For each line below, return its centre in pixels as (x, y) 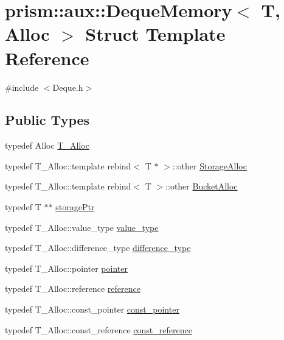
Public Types (47, 120)
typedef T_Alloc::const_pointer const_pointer (92, 309)
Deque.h (68, 87)
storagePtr (75, 207)
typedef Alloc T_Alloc (47, 145)
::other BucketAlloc (202, 186)
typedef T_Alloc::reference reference (73, 289)
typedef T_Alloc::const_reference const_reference (99, 329)
